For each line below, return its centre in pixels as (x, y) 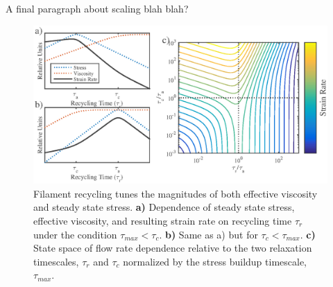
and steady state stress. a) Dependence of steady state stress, (164, 207)
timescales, (56, 261)
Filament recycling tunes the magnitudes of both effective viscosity (176, 193)
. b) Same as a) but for (208, 234)
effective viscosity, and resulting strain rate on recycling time (163, 220)
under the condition (75, 234)
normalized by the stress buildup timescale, (215, 261)
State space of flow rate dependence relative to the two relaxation (173, 248)
